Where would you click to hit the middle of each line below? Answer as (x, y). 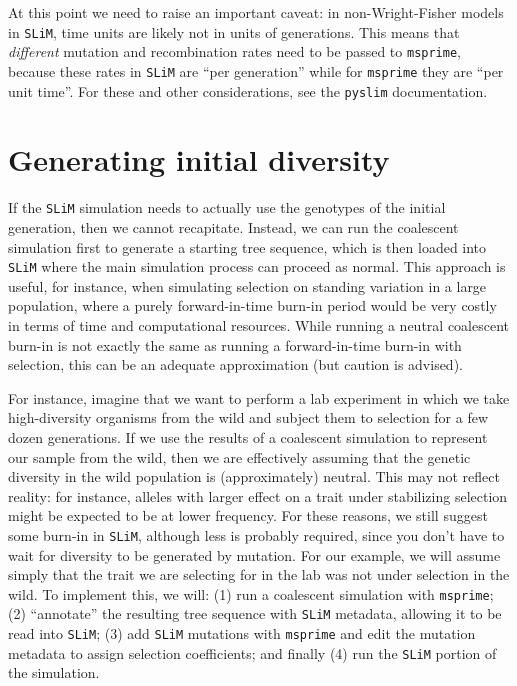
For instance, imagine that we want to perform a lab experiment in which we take (259, 397)
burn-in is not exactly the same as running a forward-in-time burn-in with (235, 344)
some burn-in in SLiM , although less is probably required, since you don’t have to (256, 534)
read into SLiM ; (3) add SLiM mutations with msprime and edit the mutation (242, 633)
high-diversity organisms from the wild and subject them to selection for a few (248, 417)
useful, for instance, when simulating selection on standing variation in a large (247, 285)
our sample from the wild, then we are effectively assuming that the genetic (239, 456)
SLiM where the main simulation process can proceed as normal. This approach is (257, 266)
